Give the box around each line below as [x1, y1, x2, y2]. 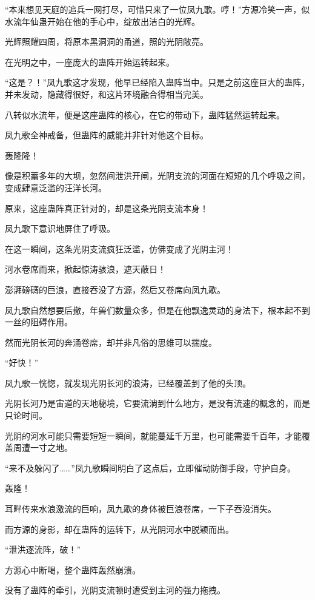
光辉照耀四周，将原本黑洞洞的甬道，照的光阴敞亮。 [5, 35, 208, 48]
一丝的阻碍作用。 [5, 315, 73, 328]
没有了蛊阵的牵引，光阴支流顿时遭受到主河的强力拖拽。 [5, 584, 225, 596]
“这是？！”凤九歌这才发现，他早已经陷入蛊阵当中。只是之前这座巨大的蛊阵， [5, 76, 310, 89]
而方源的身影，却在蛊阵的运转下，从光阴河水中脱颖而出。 [5, 522, 234, 535]
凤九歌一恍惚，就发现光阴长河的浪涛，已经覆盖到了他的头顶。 [5, 376, 251, 389]
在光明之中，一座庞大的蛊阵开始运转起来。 [5, 55, 174, 68]
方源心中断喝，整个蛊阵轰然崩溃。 [5, 563, 141, 576]
